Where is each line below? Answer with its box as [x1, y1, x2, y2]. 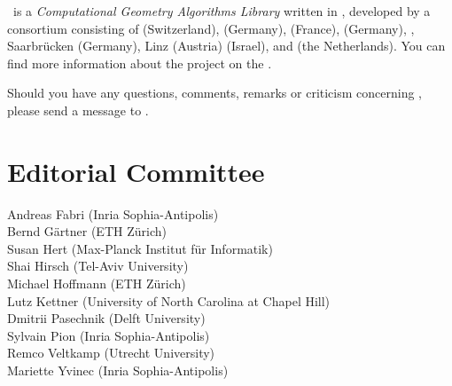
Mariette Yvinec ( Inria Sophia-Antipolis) [7, 361, 229, 380]
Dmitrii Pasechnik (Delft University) [7, 309, 206, 327]
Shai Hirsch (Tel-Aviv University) [7, 256, 189, 275]
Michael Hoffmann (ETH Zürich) [7, 274, 186, 293]
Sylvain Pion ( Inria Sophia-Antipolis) [7, 326, 210, 344]
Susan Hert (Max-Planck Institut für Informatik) [7, 239, 273, 257]
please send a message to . [7, 100, 149, 119]
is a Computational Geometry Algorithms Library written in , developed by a [12, 2, 431, 20]
